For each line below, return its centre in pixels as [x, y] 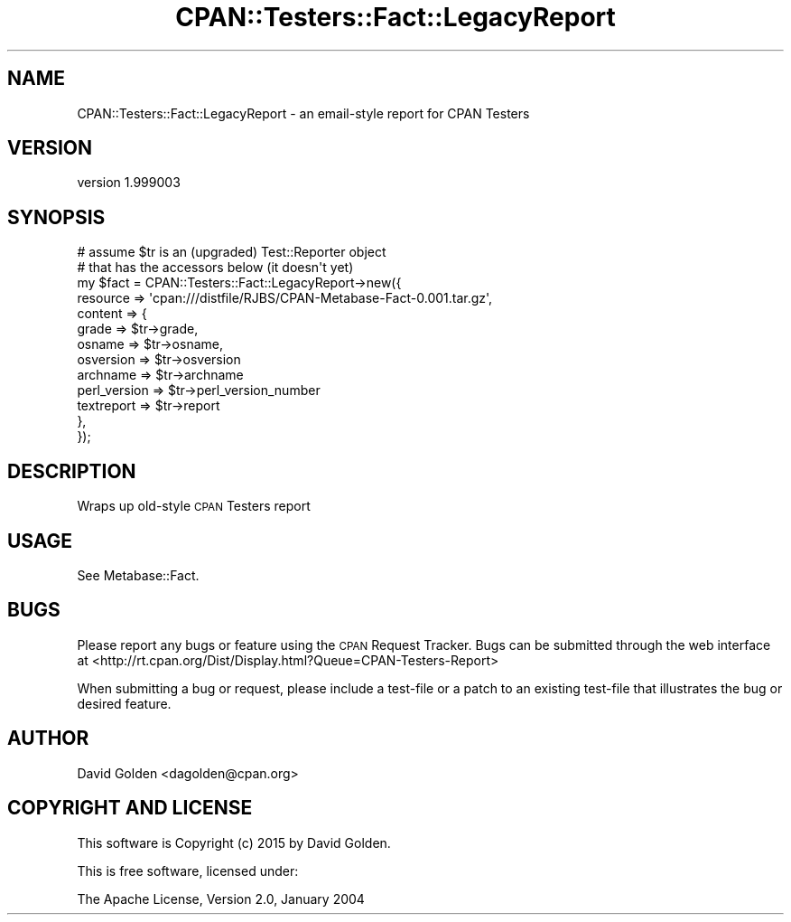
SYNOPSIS [56, 217]
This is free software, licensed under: [188, 870]
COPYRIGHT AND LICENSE [130, 808]
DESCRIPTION [72, 471]
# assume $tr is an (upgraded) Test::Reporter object [232, 252]
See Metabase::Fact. [138, 575]
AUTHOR [48, 739]
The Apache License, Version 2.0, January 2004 [221, 898]
